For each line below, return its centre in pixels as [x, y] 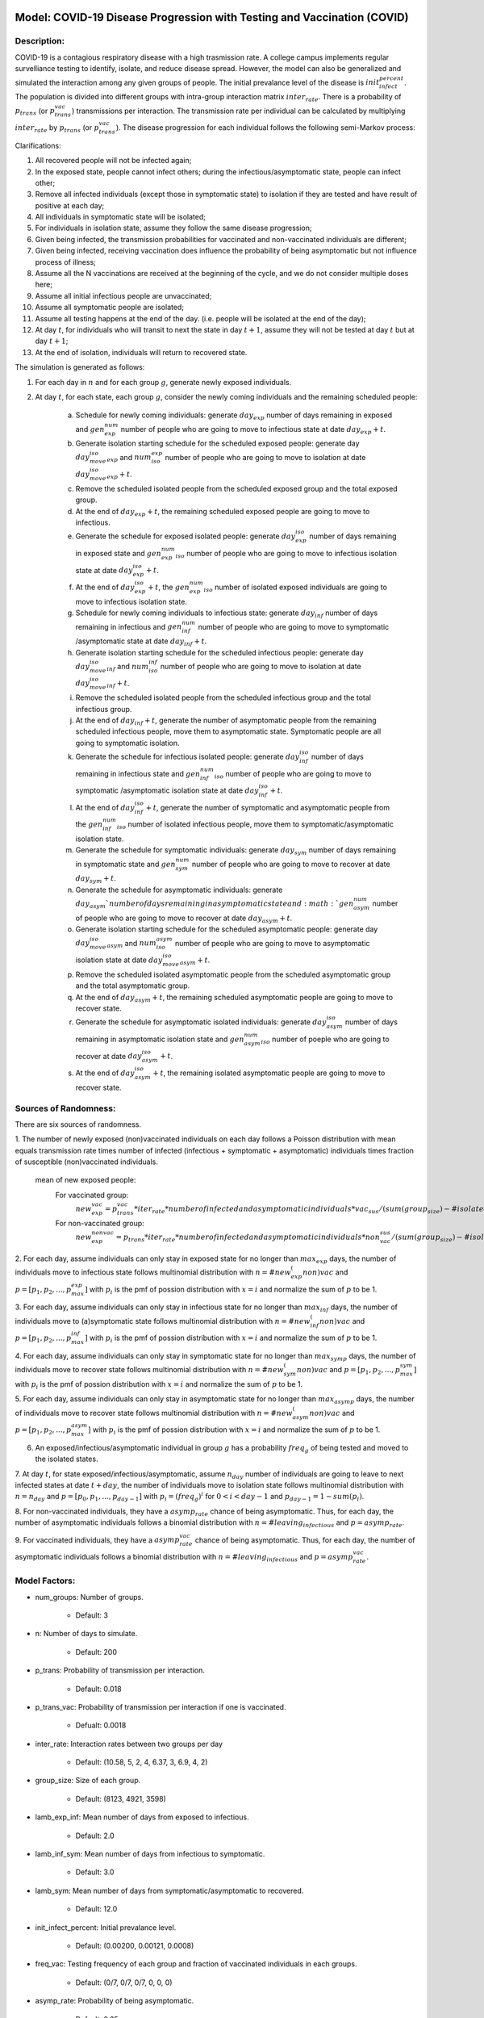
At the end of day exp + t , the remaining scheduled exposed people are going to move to [223, 512]
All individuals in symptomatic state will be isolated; [120, 217]
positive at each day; [70, 205]
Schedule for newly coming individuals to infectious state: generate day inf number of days [227, 613]
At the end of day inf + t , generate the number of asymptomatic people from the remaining [226, 721]
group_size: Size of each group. [88, 1781]
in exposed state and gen [118, 553]
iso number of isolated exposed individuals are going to [295, 588]
